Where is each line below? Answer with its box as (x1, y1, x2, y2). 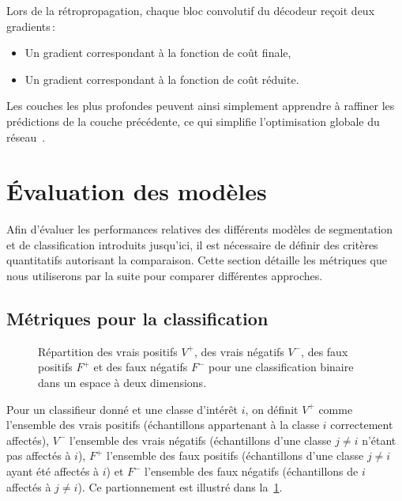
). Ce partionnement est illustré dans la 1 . (77, 478, 283, 495)
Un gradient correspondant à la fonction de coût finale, (24, 44, 291, 61)
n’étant (362, 431, 396, 448)
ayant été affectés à (6, 463, 100, 480)
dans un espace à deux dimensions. (38, 374, 207, 391)
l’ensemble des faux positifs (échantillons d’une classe (106, 447, 364, 464)
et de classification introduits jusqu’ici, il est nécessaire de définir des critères (6, 236, 378, 252)
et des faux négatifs (93, 359, 188, 375)
